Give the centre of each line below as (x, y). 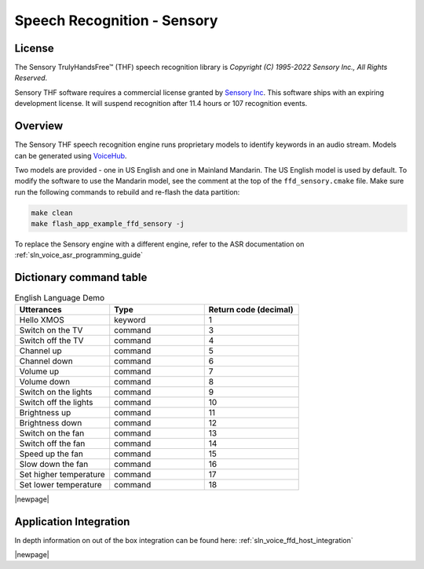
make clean (52, 213)
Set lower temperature (60, 484)
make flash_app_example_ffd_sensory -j (108, 224)
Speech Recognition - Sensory (116, 20)
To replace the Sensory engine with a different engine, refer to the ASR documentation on (159, 244)
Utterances (40, 309)
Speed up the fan (51, 454)
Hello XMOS (42, 319)
